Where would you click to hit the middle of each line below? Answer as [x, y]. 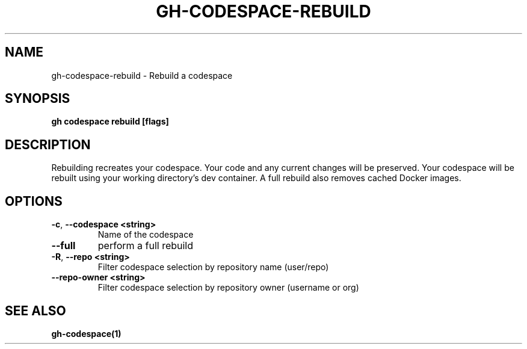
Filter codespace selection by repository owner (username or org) [228, 288]
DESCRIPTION [48, 144]
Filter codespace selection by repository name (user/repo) [213, 267]
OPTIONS [34, 201]
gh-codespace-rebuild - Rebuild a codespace [142, 75]
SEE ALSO [35, 310]
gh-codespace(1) [86, 333]
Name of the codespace [146, 235]
